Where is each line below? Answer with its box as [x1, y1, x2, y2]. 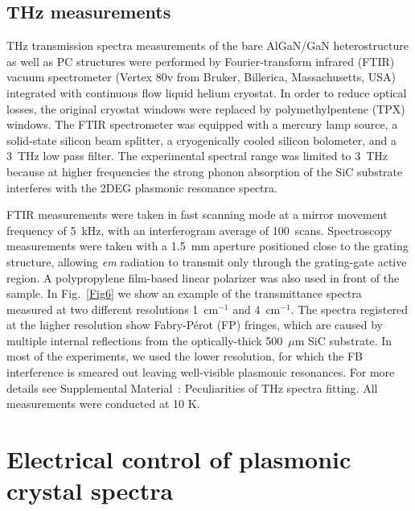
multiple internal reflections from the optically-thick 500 [6, 332, 283, 348]
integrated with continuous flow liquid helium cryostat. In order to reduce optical [6, 84, 407, 101]
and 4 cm [232, 300, 281, 317]
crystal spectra [6, 474, 174, 507]
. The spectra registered [290, 300, 408, 317]
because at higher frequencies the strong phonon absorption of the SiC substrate [6, 163, 403, 179]
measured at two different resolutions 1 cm [6, 300, 219, 317]
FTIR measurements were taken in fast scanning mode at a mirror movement [6, 206, 388, 223]
